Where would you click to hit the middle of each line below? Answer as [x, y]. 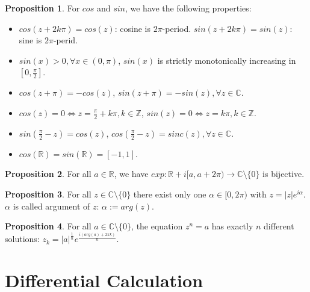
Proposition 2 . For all [48, 174]
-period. [177, 28]
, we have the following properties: [188, 8]
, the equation [157, 226]
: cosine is [132, 28]
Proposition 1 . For [42, 8]
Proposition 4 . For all [48, 226]
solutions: [22, 239]
